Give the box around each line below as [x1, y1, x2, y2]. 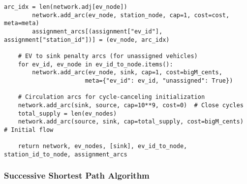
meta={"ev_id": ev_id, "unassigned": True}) [85, 77, 233, 84]
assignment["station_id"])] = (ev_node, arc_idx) [4, 36, 170, 43]
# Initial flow [4, 126, 54, 133]
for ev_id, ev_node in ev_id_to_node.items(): [18, 61, 173, 68]
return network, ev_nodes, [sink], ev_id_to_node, [18, 143, 187, 150]
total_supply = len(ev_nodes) [18, 110, 117, 117]
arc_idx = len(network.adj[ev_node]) [4, 3, 127, 10]
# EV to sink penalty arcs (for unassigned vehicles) [18, 52, 198, 60]
